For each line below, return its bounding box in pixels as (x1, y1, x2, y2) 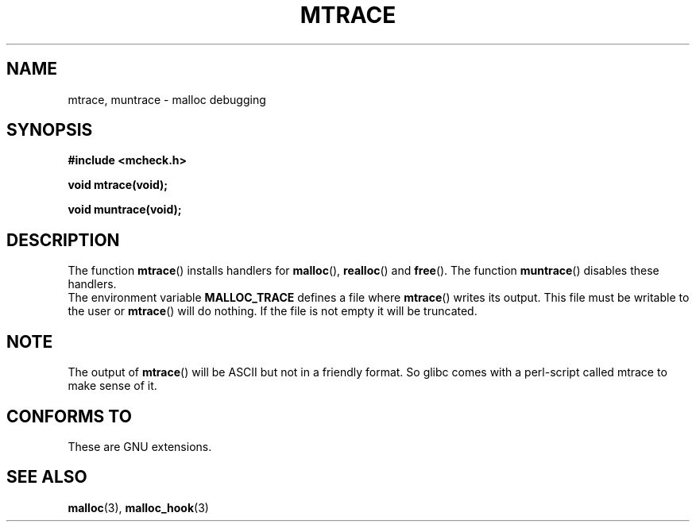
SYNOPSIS (6, 120, 93, 141)
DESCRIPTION (6, 229, 120, 250)
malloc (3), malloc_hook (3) (68, 500, 209, 515)
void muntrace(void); (68, 202, 182, 217)
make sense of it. (68, 379, 157, 393)
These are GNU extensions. (68, 439, 212, 453)
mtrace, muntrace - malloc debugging (68, 92, 266, 106)
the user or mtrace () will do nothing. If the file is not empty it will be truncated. (68, 304, 478, 318)
